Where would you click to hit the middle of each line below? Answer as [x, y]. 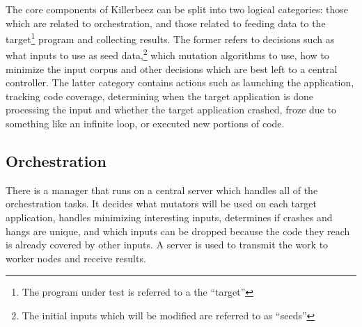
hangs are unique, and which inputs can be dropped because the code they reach [178, 231]
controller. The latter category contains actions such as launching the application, [180, 82]
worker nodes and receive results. [76, 258]
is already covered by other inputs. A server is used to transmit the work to [167, 245]
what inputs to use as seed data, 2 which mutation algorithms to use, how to [167, 54]
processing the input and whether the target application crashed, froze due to [171, 110]
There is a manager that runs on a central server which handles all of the [162, 190]
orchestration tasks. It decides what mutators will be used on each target [162, 204]
